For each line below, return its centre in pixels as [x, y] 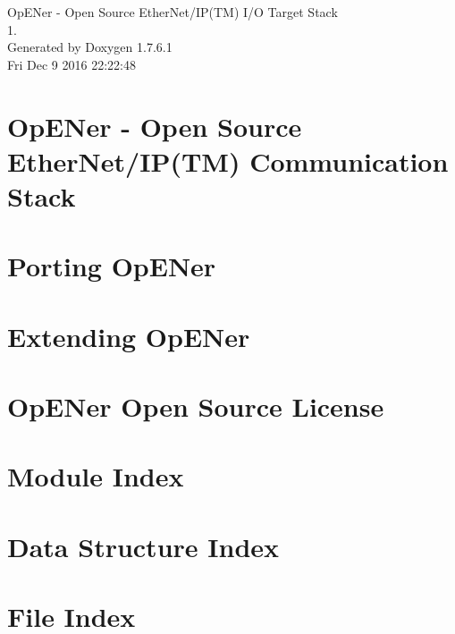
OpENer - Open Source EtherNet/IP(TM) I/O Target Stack [173, 12]
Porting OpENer [112, 266]
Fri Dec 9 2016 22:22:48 [72, 64]
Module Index [96, 476]
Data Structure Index [143, 546]
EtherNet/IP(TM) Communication [228, 161]
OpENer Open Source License [196, 406]
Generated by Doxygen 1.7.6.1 [90, 47]
